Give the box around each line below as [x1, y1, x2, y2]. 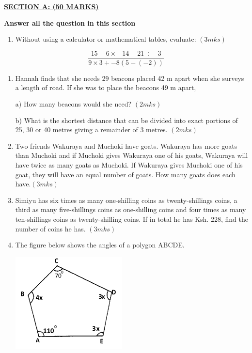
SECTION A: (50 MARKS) [4, 1, 99, 11]
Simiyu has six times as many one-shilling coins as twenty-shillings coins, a [15, 195, 237, 205]
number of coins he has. [15, 223, 86, 233]
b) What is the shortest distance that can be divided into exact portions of [15, 115, 238, 125]
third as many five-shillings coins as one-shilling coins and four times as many [15, 204, 246, 215]
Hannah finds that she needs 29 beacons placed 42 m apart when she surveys [15, 73, 244, 83]
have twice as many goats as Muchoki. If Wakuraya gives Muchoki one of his [15, 160, 243, 169]
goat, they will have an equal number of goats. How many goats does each [15, 169, 236, 179]
